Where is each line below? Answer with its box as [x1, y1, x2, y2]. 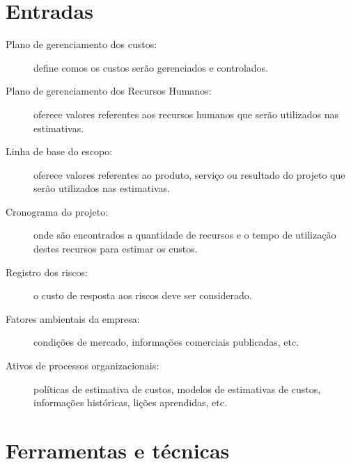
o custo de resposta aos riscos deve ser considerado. [33, 288, 252, 303]
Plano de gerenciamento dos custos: [6, 37, 157, 51]
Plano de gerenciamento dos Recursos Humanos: [6, 83, 212, 98]
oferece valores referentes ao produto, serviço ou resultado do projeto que [33, 167, 345, 182]
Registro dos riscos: [6, 264, 88, 279]
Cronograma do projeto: [6, 204, 109, 218]
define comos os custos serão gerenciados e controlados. [33, 60, 268, 74]
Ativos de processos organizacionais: [6, 358, 159, 373]
